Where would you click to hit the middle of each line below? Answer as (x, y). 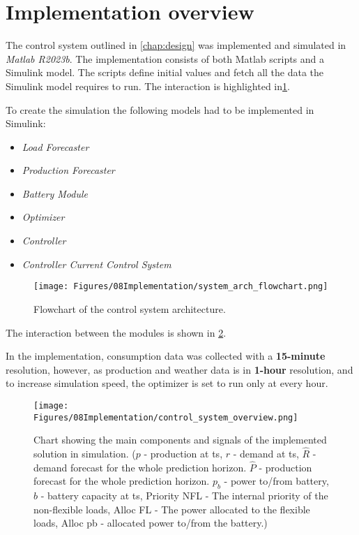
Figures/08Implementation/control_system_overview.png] (166, 417)
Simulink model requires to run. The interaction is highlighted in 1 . (148, 86)
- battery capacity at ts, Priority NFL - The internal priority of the (184, 496)
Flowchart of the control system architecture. (130, 308)
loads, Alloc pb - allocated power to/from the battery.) (151, 523)
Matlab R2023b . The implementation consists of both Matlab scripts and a (165, 58)
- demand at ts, (266, 453)
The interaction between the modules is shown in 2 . (116, 332)
